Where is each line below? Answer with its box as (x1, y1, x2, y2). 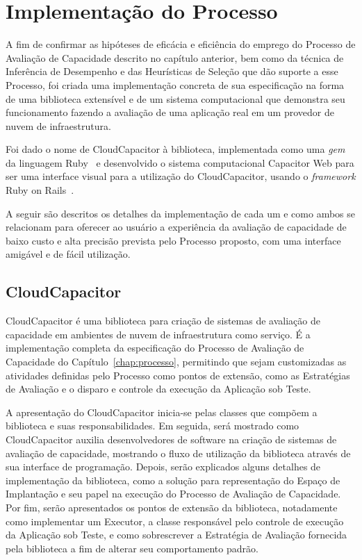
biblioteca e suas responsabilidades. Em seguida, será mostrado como (6, 418, 299, 433)
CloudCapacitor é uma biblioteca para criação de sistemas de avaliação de (6, 313, 320, 328)
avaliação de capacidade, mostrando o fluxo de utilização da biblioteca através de (6, 445, 351, 460)
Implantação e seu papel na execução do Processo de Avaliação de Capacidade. (6, 486, 341, 501)
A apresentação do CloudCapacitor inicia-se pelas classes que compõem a (6, 404, 318, 419)
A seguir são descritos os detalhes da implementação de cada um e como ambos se (6, 206, 356, 220)
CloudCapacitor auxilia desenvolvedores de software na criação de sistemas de (6, 431, 337, 446)
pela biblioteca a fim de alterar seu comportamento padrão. (6, 541, 258, 555)
